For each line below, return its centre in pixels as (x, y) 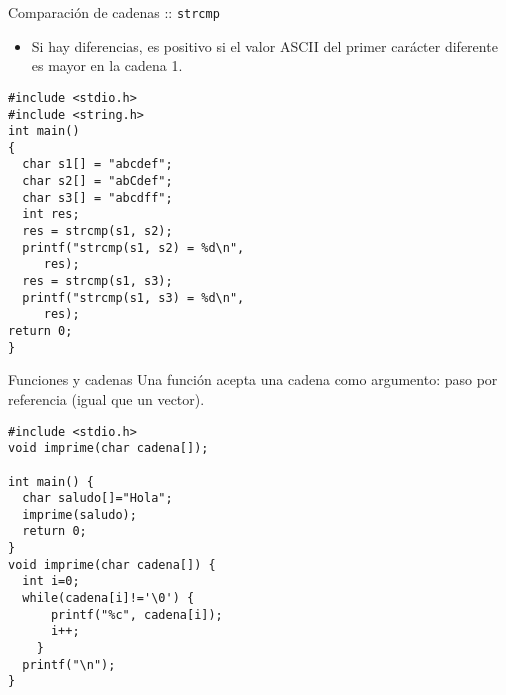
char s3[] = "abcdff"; (97, 197)
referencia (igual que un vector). (106, 398)
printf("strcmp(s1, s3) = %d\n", (133, 297)
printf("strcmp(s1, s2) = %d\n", (133, 247)
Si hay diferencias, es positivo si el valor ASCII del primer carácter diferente (264, 45)
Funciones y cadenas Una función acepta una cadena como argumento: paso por (253, 379)
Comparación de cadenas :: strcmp (114, 12)
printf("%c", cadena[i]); (136, 614)
